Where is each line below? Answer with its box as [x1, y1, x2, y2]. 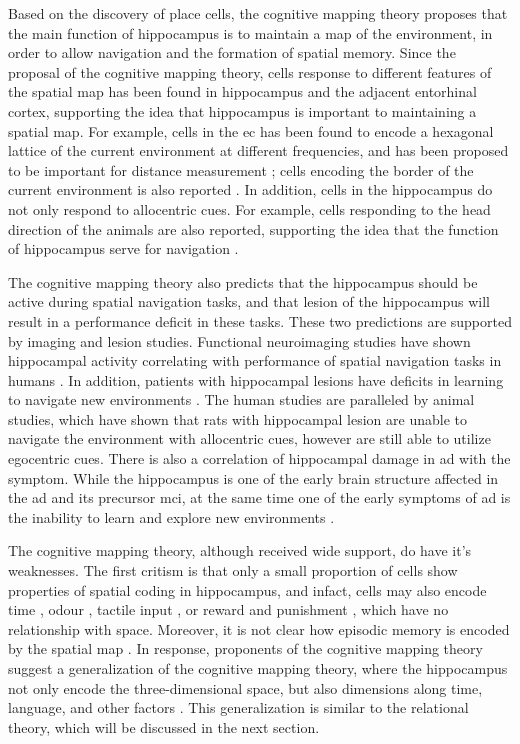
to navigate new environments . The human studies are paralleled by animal [8, 389, 475, 410]
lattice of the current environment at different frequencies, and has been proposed [8, 140, 509, 161]
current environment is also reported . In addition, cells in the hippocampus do [8, 179, 493, 200]
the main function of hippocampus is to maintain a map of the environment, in [8, 22, 493, 43]
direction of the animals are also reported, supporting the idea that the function [8, 218, 499, 239]
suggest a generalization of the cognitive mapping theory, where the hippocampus [8, 658, 508, 678]
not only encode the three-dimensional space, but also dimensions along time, [8, 677, 483, 698]
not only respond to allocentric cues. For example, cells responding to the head [8, 198, 491, 219]
